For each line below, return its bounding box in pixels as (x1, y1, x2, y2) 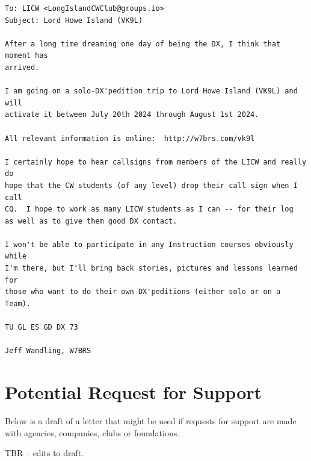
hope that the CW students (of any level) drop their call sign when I (5, 181, 298, 190)
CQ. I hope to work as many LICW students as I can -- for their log (5, 205, 294, 214)
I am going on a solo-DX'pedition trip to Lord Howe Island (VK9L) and (5, 87, 298, 96)
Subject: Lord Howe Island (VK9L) (5, 16, 143, 25)
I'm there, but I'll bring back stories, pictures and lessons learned (5, 264, 298, 273)
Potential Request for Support (5, 380, 262, 404)
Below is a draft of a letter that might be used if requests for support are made (5, 414, 297, 427)
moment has (5, 51, 48, 60)
